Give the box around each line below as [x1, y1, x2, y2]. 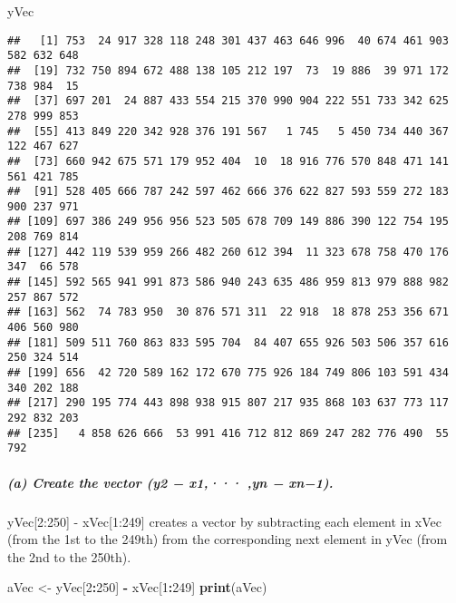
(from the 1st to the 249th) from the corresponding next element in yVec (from [7, 530, 448, 549]
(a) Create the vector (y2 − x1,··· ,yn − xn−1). [7, 472, 334, 491]
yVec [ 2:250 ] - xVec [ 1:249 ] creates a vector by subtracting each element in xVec [7, 511, 442, 530]
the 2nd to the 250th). [7, 547, 131, 566]
